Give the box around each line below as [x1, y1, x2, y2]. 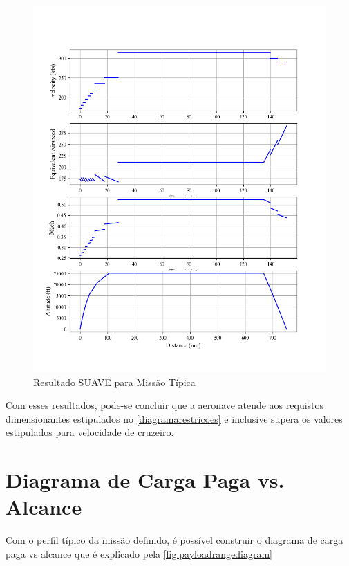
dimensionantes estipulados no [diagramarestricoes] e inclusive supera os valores [6, 411, 343, 426]
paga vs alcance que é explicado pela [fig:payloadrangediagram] [6, 546, 272, 560]
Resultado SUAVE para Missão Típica [33, 374, 196, 389]
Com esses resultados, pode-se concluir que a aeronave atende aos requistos [6, 398, 324, 412]
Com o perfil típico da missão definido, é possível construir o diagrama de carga [6, 533, 343, 547]
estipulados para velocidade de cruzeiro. [6, 425, 174, 439]
